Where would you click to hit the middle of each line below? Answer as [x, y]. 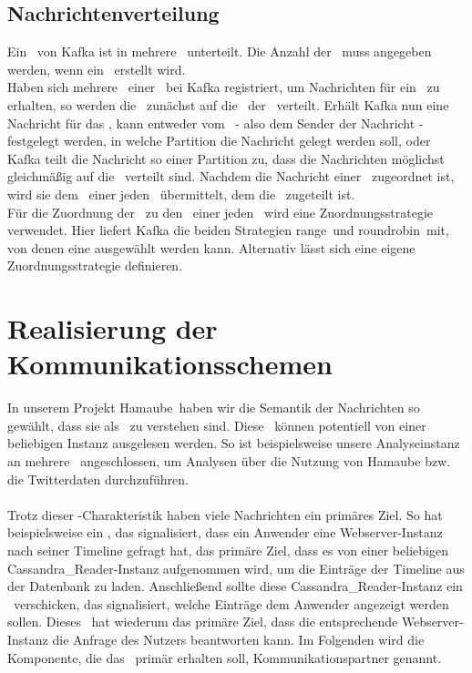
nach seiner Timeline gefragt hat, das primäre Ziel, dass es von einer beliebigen [228, 550]
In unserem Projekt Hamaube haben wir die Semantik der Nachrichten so [214, 408]
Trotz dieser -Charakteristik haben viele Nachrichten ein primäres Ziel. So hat [225, 514]
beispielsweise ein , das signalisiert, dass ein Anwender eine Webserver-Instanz [225, 532]
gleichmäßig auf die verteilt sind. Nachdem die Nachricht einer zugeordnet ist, [231, 176]
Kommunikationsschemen [170, 364]
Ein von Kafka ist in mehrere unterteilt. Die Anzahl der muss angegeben [220, 51]
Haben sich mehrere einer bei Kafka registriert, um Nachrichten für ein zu [224, 87]
